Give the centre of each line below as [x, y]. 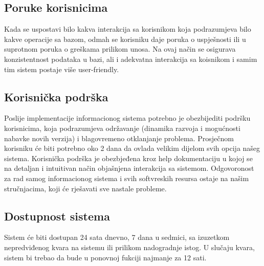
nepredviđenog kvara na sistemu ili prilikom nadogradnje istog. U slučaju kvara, [129, 247]
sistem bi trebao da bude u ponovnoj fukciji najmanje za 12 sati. [105, 257]
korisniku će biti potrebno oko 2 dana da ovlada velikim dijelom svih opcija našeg [132, 148]
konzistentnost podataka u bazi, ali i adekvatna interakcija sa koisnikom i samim [131, 59]
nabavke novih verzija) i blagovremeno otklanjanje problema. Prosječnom [119, 138]
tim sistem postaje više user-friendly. [62, 69]
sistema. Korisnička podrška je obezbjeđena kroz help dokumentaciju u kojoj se [128, 158]
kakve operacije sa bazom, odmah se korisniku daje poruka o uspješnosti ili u [125, 39]
